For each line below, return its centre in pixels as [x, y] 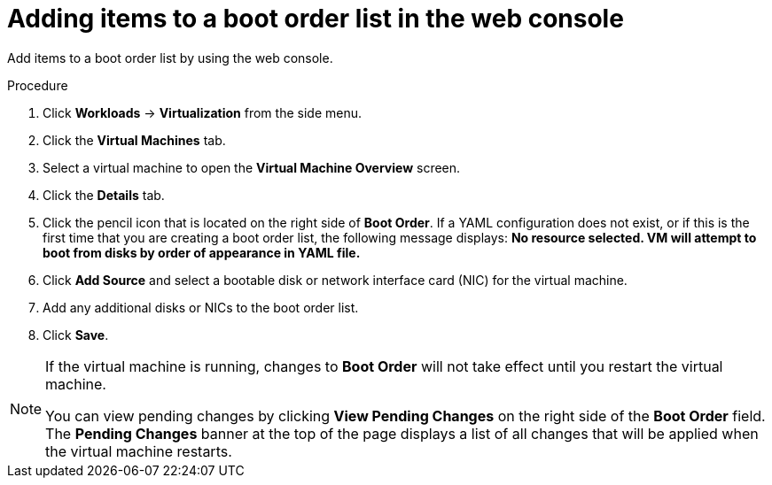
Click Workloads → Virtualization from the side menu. [202, 112]
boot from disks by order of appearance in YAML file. [202, 252]
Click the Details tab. [104, 195]
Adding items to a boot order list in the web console [316, 19]
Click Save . [76, 335]
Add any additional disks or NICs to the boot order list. [201, 307]
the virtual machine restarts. [139, 451]
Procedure [38, 85]
